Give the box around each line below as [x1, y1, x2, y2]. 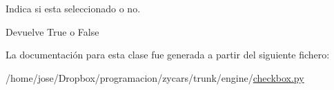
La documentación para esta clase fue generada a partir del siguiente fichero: [6, 47, 330, 62]
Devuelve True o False [6, 24, 99, 38]
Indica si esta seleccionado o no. [6, 1, 141, 15]
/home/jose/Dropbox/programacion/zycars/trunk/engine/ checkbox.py [6, 70, 304, 85]
